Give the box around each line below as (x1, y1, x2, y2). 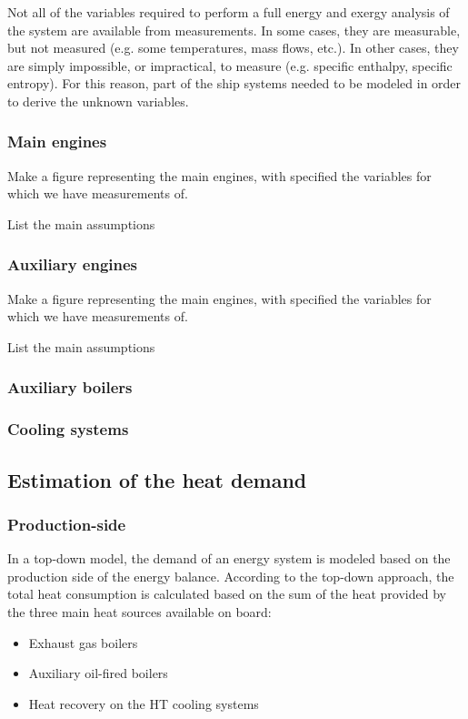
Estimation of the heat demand (7, 465, 307, 493)
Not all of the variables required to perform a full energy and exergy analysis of (7, 3, 450, 21)
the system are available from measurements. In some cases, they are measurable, (7, 20, 461, 39)
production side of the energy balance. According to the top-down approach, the (7, 566, 454, 585)
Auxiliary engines (7, 253, 138, 276)
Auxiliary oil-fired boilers (28, 663, 168, 683)
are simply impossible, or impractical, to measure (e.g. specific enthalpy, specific (7, 56, 453, 75)
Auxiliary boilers (7, 376, 133, 399)
